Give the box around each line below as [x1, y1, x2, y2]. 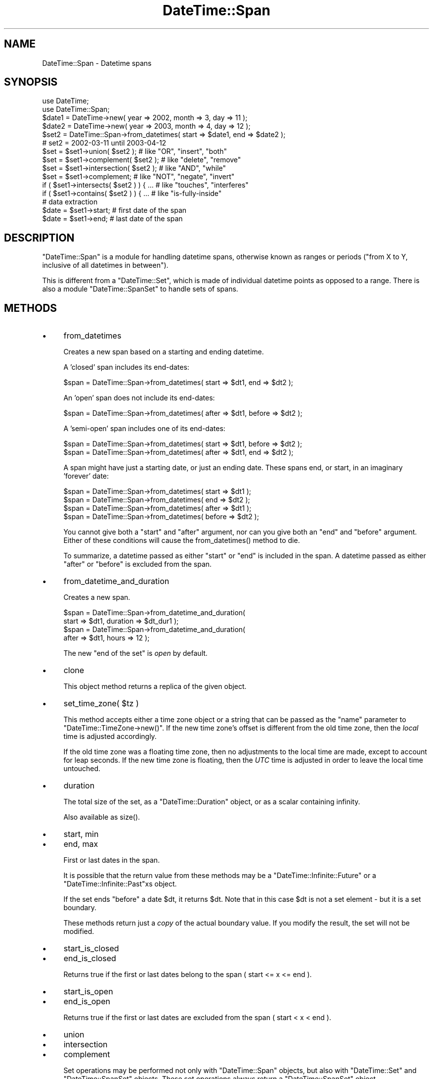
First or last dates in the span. [63, 856, 160, 865]
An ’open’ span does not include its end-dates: [63, 393, 215, 402]
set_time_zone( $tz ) [63, 698, 139, 709]
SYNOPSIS [4, 76, 58, 89]
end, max [63, 839, 98, 849]
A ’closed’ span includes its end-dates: [63, 363, 189, 372]
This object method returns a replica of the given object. [63, 682, 247, 691]
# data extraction [42, 197, 98, 206]
